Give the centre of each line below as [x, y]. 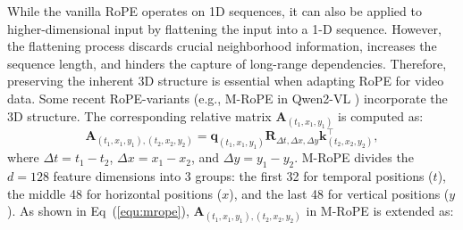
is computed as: [381, 115]
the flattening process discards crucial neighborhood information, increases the [222, 46]
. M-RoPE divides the [354, 157]
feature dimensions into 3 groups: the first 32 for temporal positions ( [243, 175]
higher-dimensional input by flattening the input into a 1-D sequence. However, [224, 28]
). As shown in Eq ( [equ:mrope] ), [98, 211]
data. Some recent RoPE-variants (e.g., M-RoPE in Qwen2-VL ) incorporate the [227, 98]
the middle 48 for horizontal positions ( [115, 193]
